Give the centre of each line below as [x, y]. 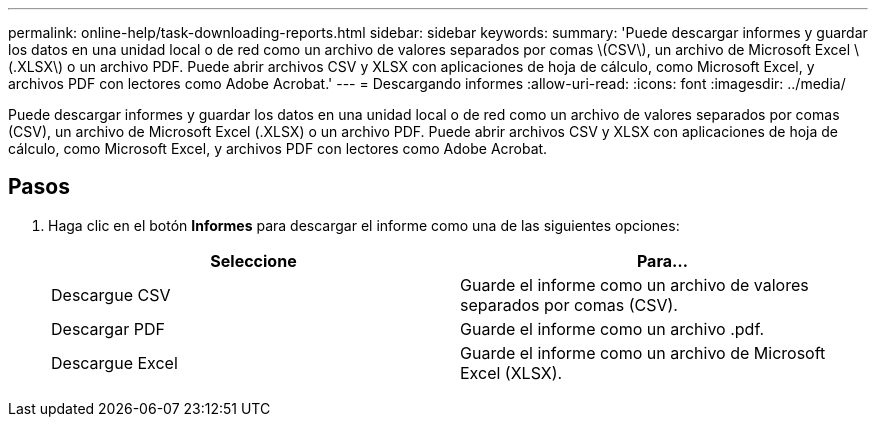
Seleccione [253, 260]
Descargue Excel [114, 362]
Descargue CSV [111, 294]
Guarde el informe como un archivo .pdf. [612, 328]
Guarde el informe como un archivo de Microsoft [643, 352]
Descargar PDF [108, 328]
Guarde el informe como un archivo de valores [634, 284]
